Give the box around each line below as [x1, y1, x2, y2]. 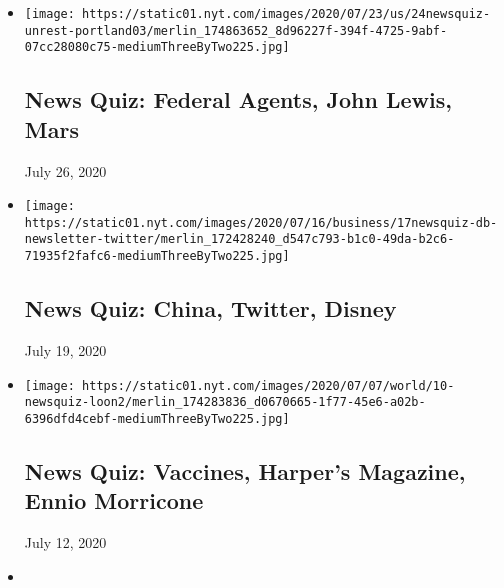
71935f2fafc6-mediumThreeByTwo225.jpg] [24, 249, 290, 264]
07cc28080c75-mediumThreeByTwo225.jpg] [24, 40, 290, 55]
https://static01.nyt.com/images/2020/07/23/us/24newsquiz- [82, 7, 491, 21]
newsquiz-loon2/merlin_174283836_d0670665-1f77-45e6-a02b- [24, 395, 426, 410]
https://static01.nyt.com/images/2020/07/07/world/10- [82, 378, 455, 393]
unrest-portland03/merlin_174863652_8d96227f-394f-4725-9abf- [24, 23, 448, 38]
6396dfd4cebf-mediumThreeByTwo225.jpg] [24, 411, 290, 426]
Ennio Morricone [24, 485, 204, 516]
